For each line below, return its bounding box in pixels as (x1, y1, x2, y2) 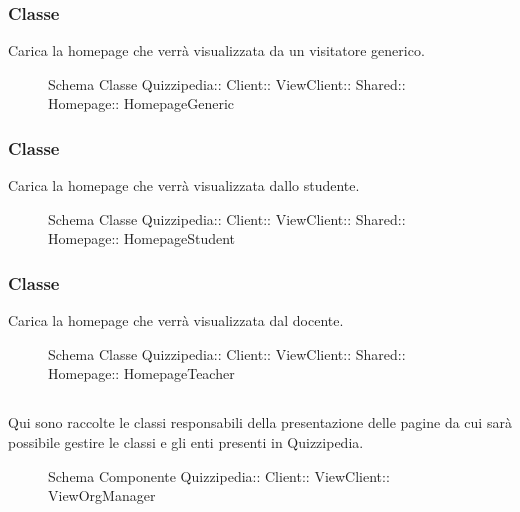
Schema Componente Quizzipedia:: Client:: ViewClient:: (48, 465, 390, 486)
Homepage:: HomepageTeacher (48, 363, 235, 384)
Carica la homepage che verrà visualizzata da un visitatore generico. (8, 40, 425, 61)
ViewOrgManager (48, 485, 156, 506)
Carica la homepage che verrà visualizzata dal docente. (8, 310, 344, 331)
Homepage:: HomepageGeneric (48, 93, 235, 114)
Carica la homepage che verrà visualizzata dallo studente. (8, 175, 360, 196)
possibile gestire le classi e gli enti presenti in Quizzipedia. (8, 431, 364, 452)
